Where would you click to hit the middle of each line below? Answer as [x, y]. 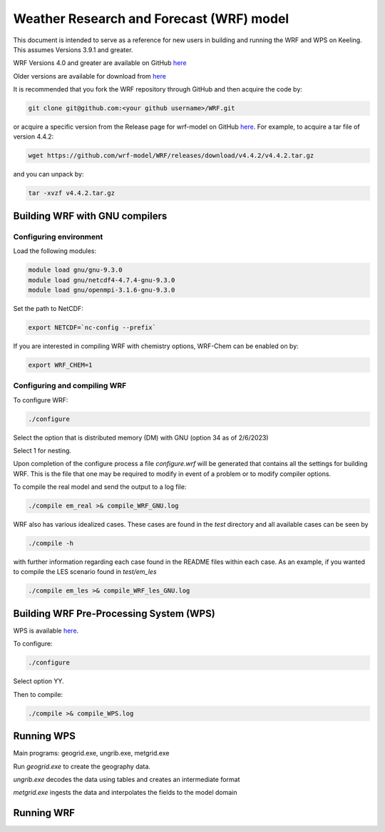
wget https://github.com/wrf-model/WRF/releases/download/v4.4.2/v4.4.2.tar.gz [171, 156]
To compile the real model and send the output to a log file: [100, 487]
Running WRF [44, 813]
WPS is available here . [46, 630]
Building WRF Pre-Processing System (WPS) [114, 614]
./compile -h [51, 544]
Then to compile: [38, 694]
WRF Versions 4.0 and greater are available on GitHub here [100, 63]
